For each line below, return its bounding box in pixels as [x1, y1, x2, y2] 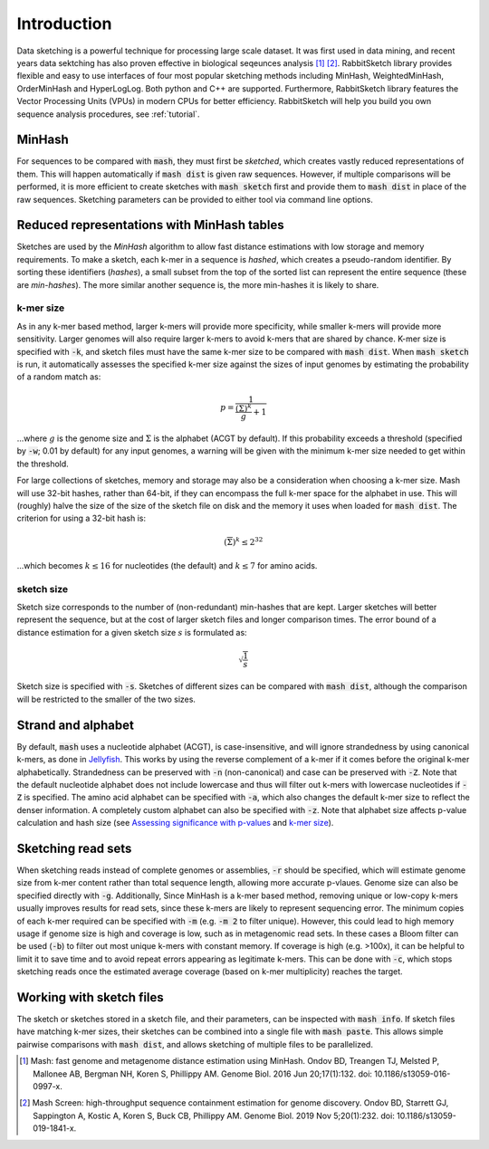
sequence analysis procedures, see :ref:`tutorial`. [16, 109, 200, 120]
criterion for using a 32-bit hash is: [16, 512, 147, 524]
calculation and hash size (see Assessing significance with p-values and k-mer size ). [16, 818, 334, 828]
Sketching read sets [16, 840, 132, 856]
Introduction [16, 14, 112, 34]
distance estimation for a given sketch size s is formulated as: [16, 627, 248, 637]
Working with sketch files [16, 990, 165, 1005]
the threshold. [16, 458, 70, 469]
